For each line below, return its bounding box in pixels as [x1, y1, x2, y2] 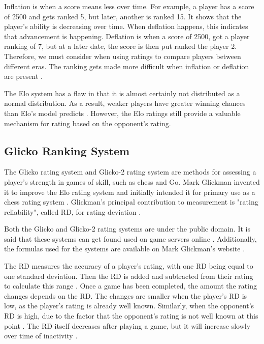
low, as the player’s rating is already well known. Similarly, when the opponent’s [4, 300, 254, 311]
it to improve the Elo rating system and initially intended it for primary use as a [4, 186, 255, 197]
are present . [4, 71, 43, 81]
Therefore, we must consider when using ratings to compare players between [4, 50, 241, 61]
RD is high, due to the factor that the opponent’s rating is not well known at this [4, 310, 258, 321]
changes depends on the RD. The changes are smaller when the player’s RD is [4, 290, 247, 301]
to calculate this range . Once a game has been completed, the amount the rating [4, 280, 257, 291]
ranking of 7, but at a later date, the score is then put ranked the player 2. [4, 41, 237, 51]
